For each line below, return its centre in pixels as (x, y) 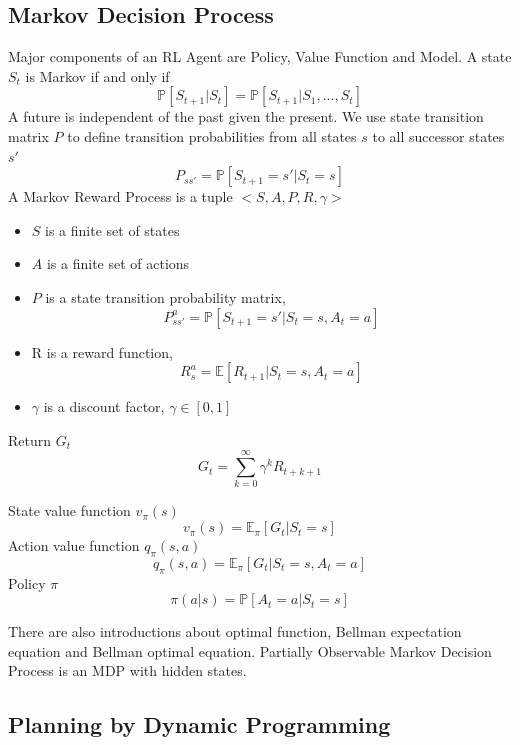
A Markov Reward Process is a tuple (120, 196)
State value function (69, 510)
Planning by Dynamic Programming (199, 724)
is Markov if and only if (97, 75)
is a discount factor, (104, 406)
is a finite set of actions (118, 263)
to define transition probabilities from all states (212, 135)
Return (30, 439)
